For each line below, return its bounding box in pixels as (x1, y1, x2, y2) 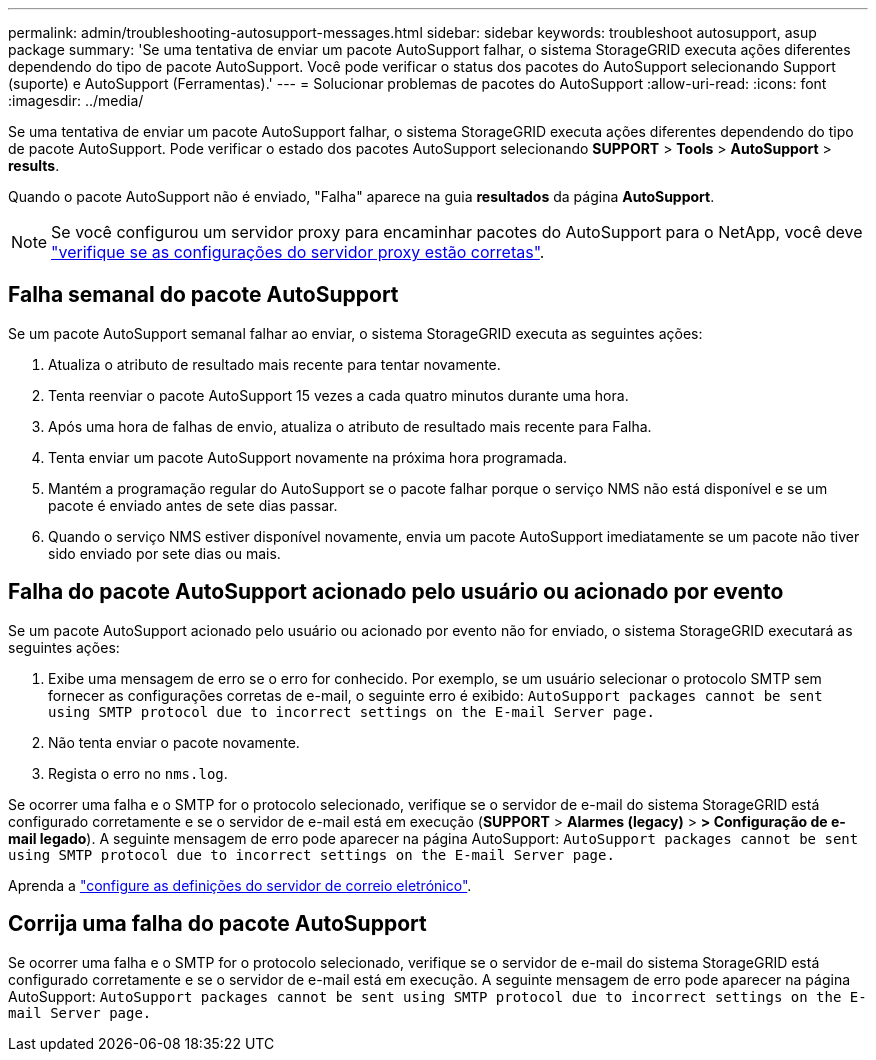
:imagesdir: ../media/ (8, 92, 144, 109)
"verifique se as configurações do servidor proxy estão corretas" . (51, 242, 545, 262)
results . (8, 157, 60, 174)
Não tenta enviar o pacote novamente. (48, 733, 300, 751)
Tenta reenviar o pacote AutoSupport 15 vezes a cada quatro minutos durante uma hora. (48, 386, 629, 404)
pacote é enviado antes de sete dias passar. (48, 496, 338, 514)
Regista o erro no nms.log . (48, 764, 228, 782)
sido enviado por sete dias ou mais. (48, 544, 281, 562)
